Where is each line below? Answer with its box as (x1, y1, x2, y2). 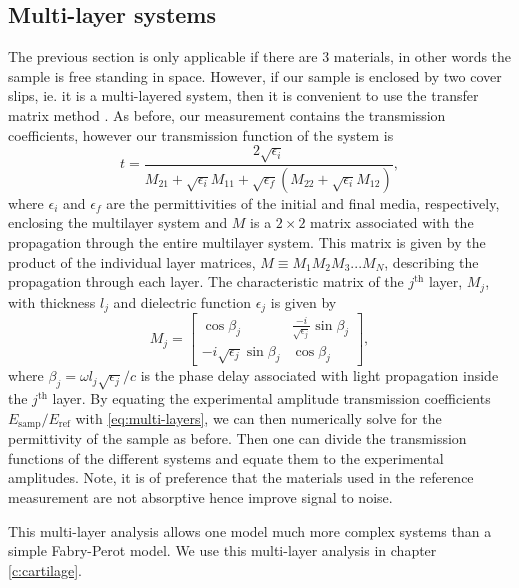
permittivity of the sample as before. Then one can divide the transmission (8, 428, 467, 449)
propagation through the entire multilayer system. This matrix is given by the (8, 232, 486, 252)
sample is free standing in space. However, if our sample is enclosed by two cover (8, 65, 502, 86)
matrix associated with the (310, 212, 474, 233)
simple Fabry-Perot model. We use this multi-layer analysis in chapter (8, 540, 437, 561)
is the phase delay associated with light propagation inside (140, 365, 499, 386)
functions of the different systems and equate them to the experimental (8, 447, 444, 468)
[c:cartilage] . (8, 559, 82, 580)
